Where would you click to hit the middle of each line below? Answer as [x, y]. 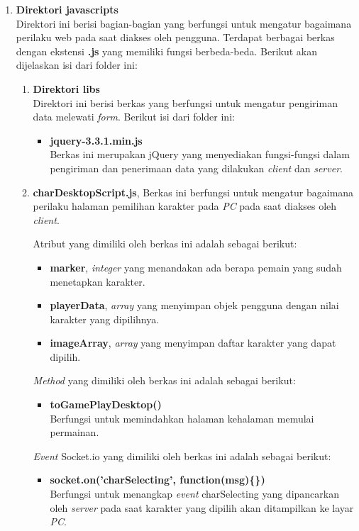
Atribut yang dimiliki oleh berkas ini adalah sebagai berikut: [165, 244]
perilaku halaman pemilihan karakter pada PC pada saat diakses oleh [185, 206]
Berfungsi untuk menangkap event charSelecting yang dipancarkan [194, 494]
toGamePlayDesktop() [106, 404]
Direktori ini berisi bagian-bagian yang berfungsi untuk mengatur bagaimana [184, 23]
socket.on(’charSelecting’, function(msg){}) [158, 480]
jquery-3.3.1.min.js [96, 140]
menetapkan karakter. [98, 281]
